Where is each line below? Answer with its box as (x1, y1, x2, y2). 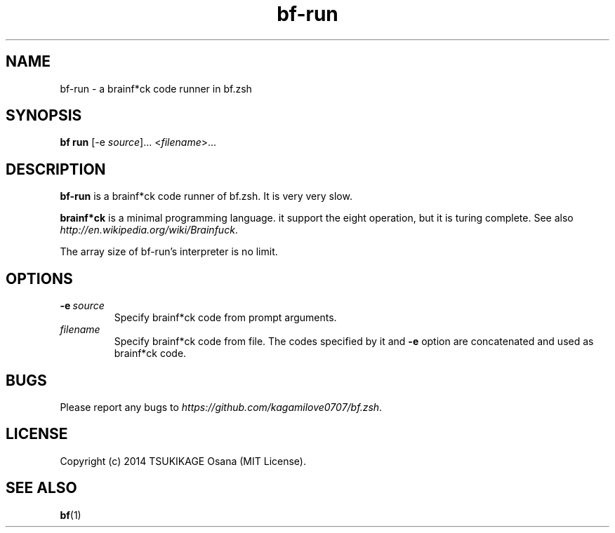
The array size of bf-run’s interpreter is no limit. (60, 245, 278, 258)
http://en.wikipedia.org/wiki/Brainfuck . (60, 224, 238, 236)
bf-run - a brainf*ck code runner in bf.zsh (60, 82, 252, 95)
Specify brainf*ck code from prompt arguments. (114, 311, 337, 324)
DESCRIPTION (6, 160, 106, 178)
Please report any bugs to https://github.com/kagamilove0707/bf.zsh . (60, 400, 383, 413)
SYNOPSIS (6, 107, 82, 125)
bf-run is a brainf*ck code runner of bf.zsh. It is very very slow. (60, 190, 352, 203)
